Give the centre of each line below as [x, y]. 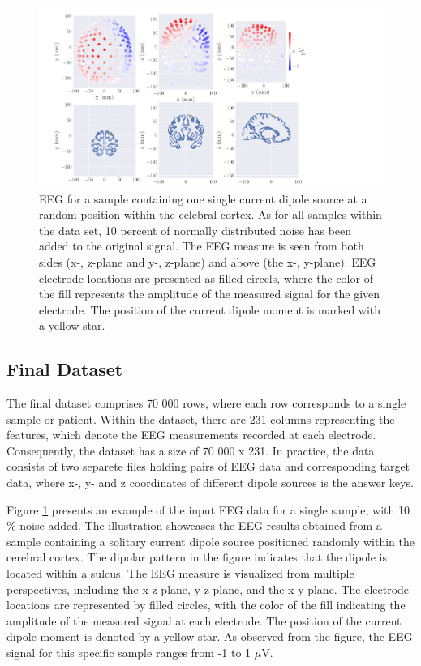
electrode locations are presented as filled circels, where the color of [206, 277]
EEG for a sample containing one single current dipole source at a [203, 198]
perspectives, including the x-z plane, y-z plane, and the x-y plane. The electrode [208, 589]
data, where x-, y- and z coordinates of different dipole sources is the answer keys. [210, 482]
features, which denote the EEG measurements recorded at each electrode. [191, 435]
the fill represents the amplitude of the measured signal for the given [210, 294]
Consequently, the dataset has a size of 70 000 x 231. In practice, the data [191, 450]
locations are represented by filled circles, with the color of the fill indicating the [206, 605]
